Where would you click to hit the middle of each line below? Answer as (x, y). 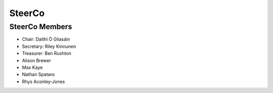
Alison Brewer (37, 60)
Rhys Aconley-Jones (43, 81)
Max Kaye (32, 67)
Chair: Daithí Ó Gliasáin (46, 39)
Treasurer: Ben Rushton (47, 53)
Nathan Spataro (38, 74)
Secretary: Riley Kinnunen (49, 46)
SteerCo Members (41, 27)
